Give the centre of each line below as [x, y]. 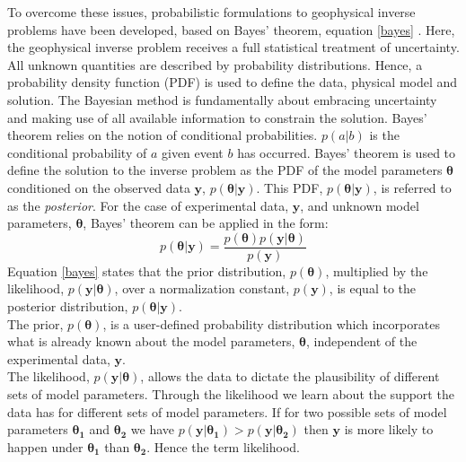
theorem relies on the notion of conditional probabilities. [163, 135]
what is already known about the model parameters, [151, 341]
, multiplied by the [377, 270]
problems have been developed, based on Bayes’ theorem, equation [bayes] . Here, [231, 29]
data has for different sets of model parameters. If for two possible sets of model [227, 411]
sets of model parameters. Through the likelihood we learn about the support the [231, 393]
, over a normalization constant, [202, 288]
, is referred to [412, 187]
